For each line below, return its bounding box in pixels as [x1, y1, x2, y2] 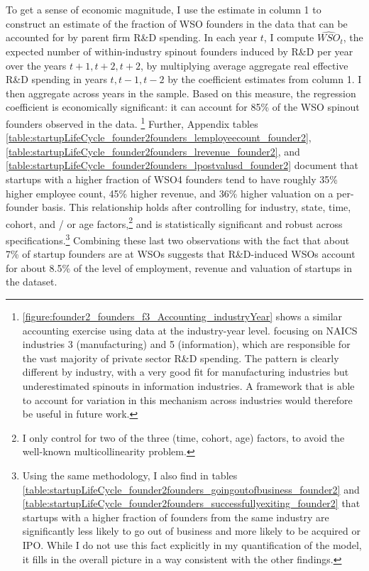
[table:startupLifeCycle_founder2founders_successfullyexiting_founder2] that [22, 496, 360, 511]
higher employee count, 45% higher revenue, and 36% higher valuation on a [6, 185, 334, 200]
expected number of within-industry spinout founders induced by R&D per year [6, 44, 353, 58]
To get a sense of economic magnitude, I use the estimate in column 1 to [6, 2, 321, 16]
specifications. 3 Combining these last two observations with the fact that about [6, 231, 350, 247]
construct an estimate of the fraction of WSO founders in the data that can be [6, 16, 348, 31]
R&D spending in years [6, 72, 107, 87]
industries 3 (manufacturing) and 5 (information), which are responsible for [22, 337, 351, 352]
